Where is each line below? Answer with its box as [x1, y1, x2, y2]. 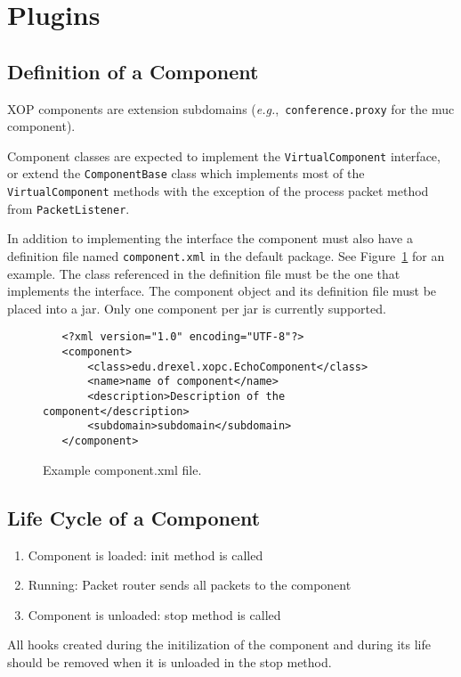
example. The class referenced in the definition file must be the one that [7, 264, 400, 282]
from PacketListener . [7, 199, 130, 217]
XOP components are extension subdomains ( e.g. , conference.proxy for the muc [7, 99, 455, 118]
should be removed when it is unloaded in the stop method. [7, 652, 332, 671]
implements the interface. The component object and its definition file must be [7, 281, 437, 300]
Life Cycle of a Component [7, 503, 261, 531]
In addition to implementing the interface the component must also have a [7, 229, 413, 248]
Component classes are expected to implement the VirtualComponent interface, [7, 146, 441, 165]
